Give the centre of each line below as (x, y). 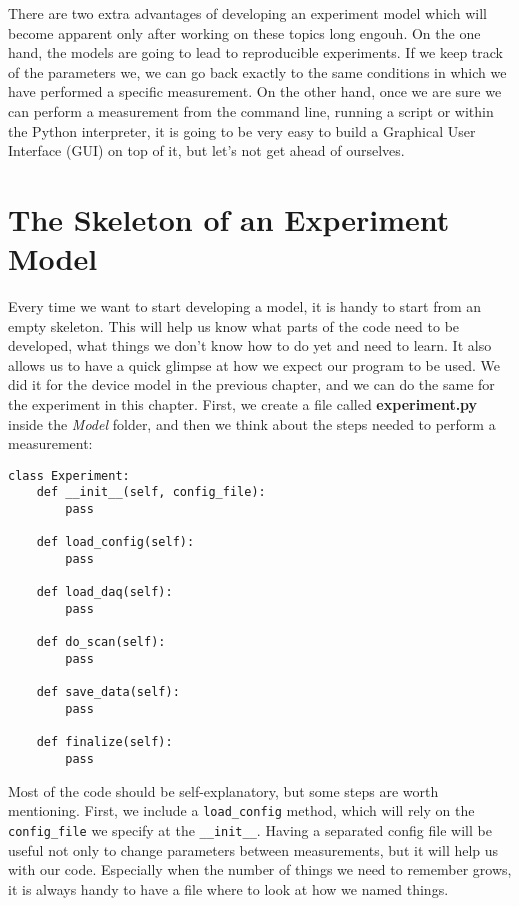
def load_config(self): (115, 542)
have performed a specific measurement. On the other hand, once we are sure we (255, 91)
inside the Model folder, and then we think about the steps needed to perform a (252, 423)
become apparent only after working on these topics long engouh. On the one (244, 32)
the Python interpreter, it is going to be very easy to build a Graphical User (242, 130)
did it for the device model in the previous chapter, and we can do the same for (251, 384)
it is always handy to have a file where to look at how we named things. (228, 888)
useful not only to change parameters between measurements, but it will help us (253, 849)
